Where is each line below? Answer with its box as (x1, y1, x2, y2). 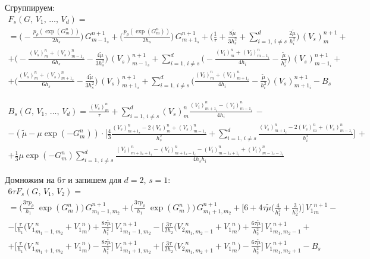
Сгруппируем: (5, 1, 55, 13)
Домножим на (5, 173, 55, 186)
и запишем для (68, 173, 121, 186)
